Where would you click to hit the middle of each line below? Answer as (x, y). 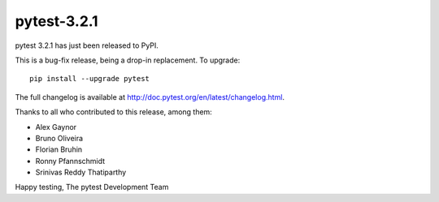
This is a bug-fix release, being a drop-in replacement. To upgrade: (128, 60)
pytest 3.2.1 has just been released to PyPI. (87, 45)
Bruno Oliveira (59, 138)
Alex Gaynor (56, 127)
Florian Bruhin (59, 149)
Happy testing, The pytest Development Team (92, 187)
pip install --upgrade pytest (90, 79)
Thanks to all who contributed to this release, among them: (114, 112)
